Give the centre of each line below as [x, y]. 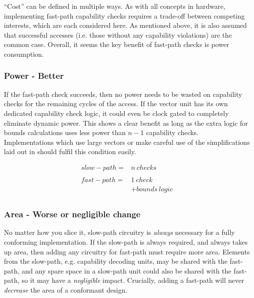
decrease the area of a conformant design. [66, 289]
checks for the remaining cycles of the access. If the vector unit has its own [116, 103]
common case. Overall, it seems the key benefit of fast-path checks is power [116, 44]
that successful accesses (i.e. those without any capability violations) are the [118, 34]
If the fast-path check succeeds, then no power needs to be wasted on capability [123, 94]
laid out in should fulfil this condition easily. [70, 151]
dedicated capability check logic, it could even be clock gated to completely [116, 113]
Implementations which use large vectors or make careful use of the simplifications [127, 142]
